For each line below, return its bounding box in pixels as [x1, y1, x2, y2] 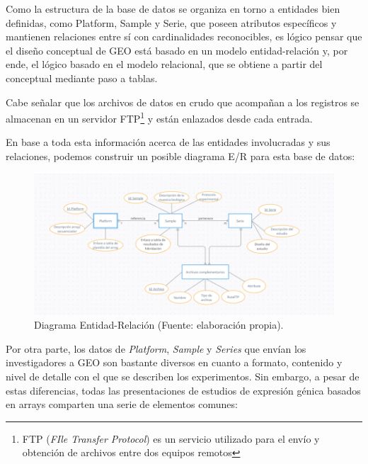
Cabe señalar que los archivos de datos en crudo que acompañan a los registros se [6, 94, 360, 109]
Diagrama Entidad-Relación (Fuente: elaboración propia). [34, 317, 284, 332]
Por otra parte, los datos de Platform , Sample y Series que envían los [6, 341, 306, 356]
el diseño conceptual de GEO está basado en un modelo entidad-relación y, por [6, 43, 348, 57]
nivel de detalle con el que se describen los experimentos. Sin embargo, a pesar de [6, 369, 360, 383]
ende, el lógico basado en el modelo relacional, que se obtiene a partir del [6, 57, 323, 72]
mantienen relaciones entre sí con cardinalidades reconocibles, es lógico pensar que [6, 29, 362, 44]
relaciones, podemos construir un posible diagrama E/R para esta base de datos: [6, 149, 355, 163]
